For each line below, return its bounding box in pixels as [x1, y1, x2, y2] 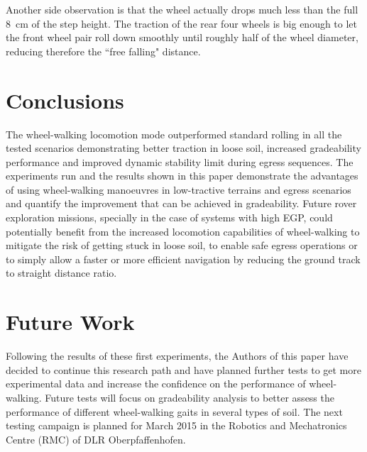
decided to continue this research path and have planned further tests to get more [6, 362, 361, 377]
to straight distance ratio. [6, 265, 117, 280]
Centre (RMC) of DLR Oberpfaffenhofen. [6, 431, 186, 446]
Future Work [6, 307, 135, 336]
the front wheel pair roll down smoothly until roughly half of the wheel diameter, [6, 30, 358, 45]
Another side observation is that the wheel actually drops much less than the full [6, 2, 358, 16]
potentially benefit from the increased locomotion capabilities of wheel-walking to [6, 224, 360, 238]
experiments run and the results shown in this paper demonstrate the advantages [6, 168, 358, 183]
